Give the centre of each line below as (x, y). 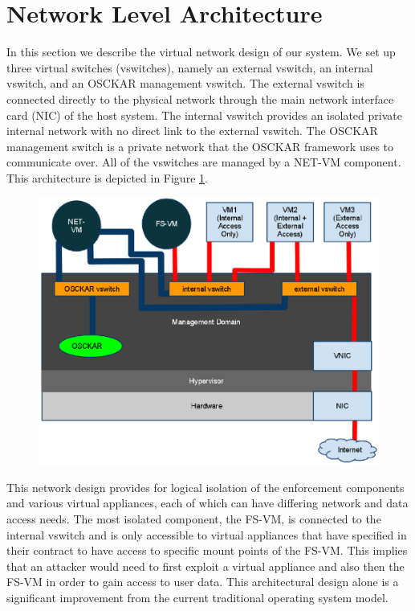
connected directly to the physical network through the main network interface (200, 98)
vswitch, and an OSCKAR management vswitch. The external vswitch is (185, 83)
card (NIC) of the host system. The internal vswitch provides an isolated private (204, 115)
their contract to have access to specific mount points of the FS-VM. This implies (207, 550)
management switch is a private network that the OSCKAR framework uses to (200, 146)
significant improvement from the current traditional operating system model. (197, 598)
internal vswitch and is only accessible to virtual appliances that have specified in (207, 534)
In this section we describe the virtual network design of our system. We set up (201, 52)
